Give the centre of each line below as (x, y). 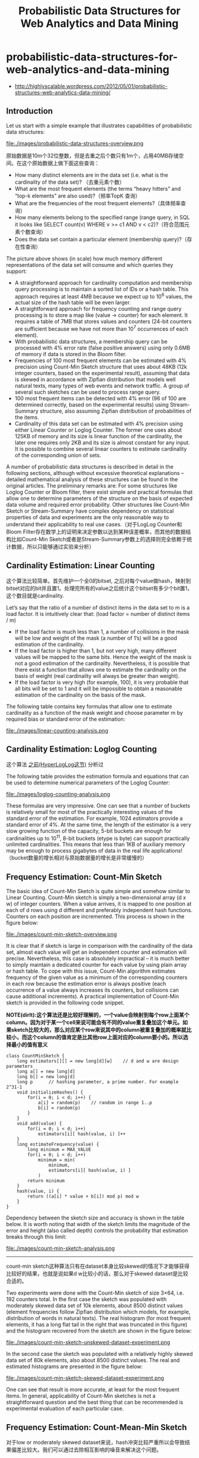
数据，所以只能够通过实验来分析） (53, 547)
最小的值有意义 (29, 1045)
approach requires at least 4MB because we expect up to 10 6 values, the (103, 296)
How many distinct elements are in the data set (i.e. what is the (92, 175)
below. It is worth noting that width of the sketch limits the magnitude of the (98, 1224)
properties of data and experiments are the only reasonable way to (88, 517)
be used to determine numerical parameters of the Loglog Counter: (88, 783)
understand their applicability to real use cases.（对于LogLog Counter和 (94, 524)
